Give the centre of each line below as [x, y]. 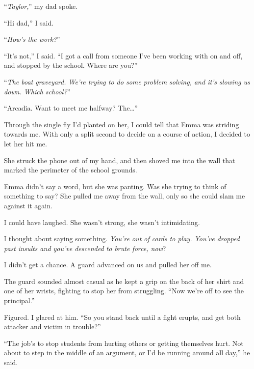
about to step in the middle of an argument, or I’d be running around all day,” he [127, 353]
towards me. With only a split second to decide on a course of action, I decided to [127, 134]
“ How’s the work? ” [32, 39]
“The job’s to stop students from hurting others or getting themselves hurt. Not [124, 343]
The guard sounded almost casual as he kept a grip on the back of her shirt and [124, 281]
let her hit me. [25, 143]
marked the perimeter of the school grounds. [71, 170]
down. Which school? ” [37, 91]
